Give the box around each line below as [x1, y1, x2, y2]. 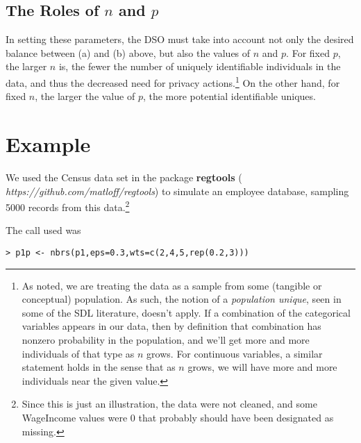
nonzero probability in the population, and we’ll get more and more [22, 333, 310, 347]
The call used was [6, 223, 81, 237]
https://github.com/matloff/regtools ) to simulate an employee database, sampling [6, 183, 349, 198]
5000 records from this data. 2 [6, 198, 130, 214]
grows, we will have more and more [187, 360, 337, 374]
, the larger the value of [35, 89, 135, 103]
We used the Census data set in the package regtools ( [6, 169, 242, 184]
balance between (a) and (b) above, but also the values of [6, 45, 251, 60]
